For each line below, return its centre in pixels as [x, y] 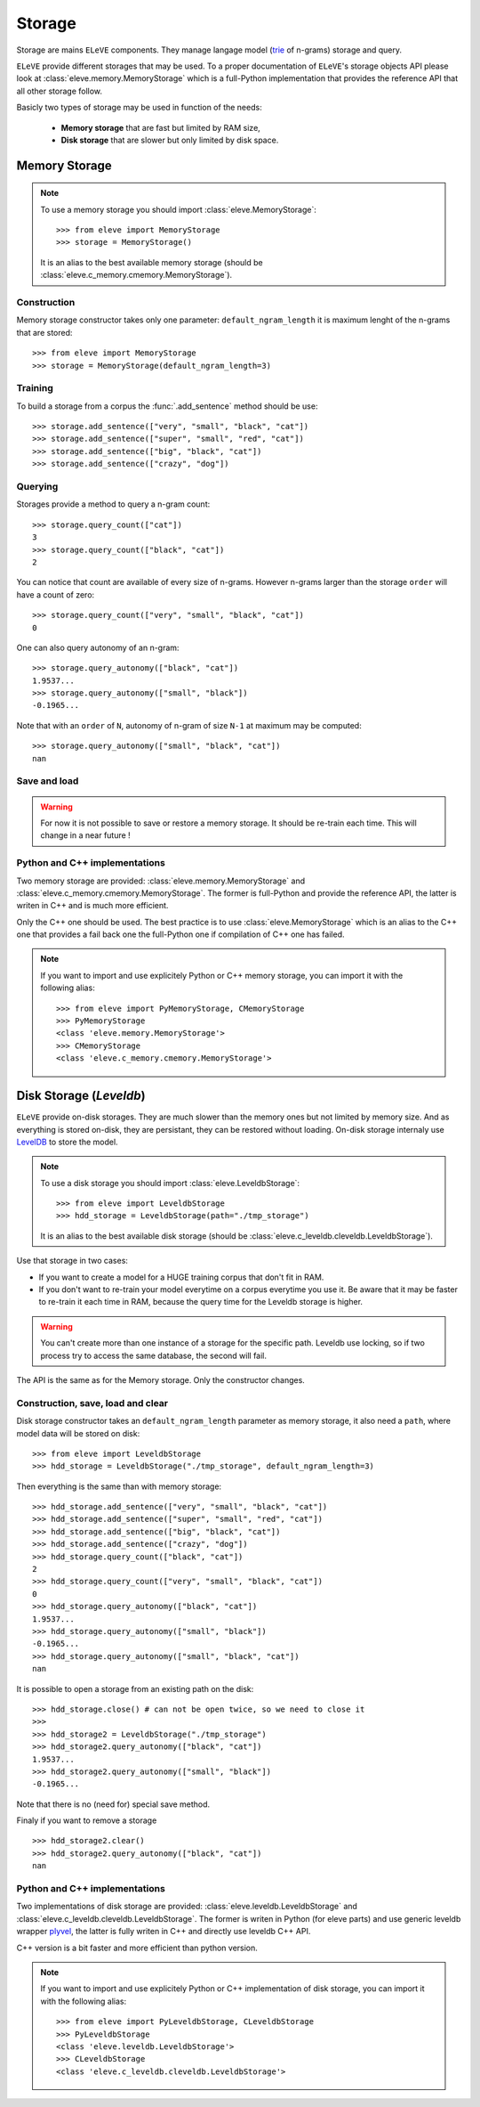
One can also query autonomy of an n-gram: [98, 647]
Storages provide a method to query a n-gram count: [113, 504]
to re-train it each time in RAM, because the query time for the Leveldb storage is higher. [201, 1302]
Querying [37, 487]
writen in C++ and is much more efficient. [92, 906]
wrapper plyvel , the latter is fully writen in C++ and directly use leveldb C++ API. [164, 1932]
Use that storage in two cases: [72, 1261]
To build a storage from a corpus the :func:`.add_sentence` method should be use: [167, 406]
